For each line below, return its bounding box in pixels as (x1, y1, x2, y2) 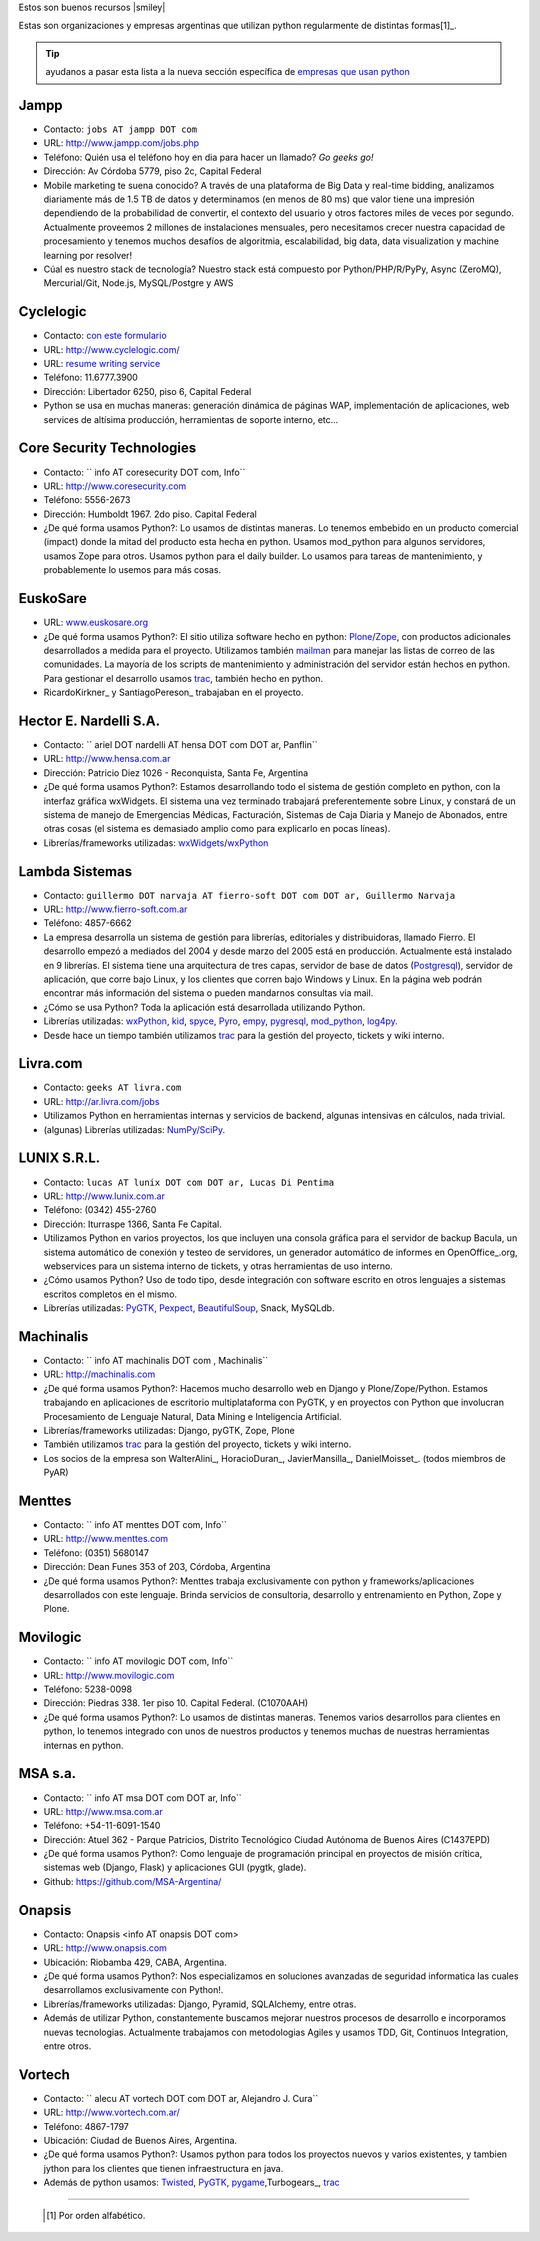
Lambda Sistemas (18, 863, 133, 880)
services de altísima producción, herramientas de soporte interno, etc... (43, 413, 339, 425)
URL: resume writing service (43, 358, 161, 370)
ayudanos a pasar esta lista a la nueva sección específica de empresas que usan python (45, 66, 410, 78)
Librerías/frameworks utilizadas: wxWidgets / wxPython (43, 836, 269, 849)
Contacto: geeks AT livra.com (43, 1081, 182, 1094)
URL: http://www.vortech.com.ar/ (43, 2106, 180, 2119)
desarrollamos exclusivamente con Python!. (43, 1984, 224, 1996)
